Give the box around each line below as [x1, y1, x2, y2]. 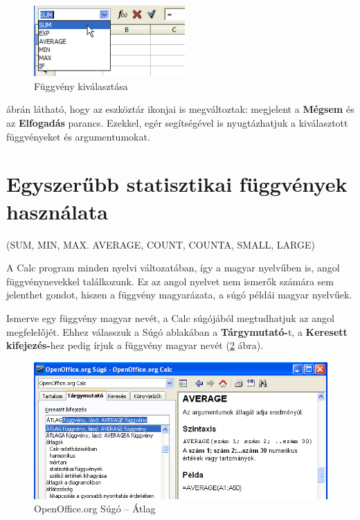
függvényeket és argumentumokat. [6, 129, 150, 143]
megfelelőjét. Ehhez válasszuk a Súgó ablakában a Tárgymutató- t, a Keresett [6, 324, 348, 339]
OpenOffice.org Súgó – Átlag [34, 501, 156, 516]
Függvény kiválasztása [34, 78, 128, 93]
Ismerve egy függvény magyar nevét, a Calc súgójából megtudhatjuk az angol [6, 310, 334, 325]
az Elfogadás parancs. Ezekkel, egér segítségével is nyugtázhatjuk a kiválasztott [6, 116, 348, 130]
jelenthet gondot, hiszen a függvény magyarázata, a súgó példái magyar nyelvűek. [6, 287, 352, 302]
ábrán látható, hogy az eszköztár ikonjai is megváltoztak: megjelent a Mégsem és [6, 102, 354, 116]
